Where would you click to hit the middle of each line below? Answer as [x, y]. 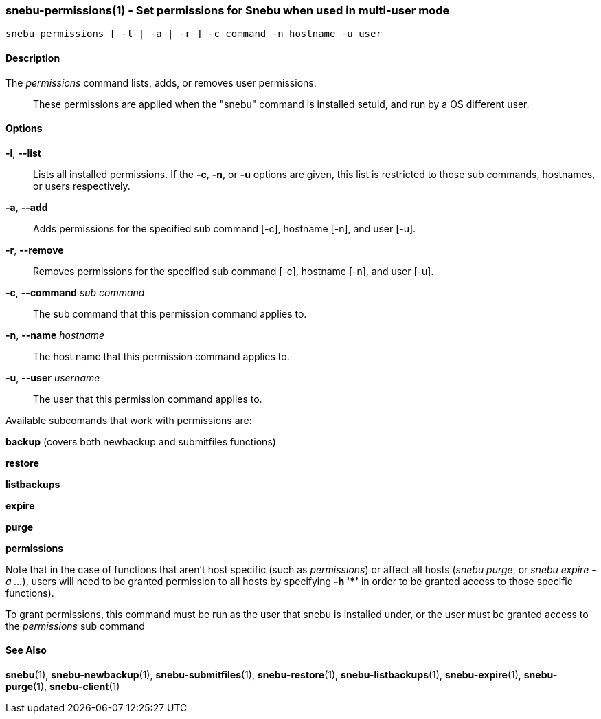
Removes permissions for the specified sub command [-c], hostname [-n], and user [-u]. [234, 271]
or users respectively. [82, 186]
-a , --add [27, 207]
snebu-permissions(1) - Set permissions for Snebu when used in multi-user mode [228, 10]
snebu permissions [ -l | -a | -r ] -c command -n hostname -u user [194, 34]
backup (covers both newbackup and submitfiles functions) [141, 441]
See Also [26, 650]
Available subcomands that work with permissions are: [129, 420]
